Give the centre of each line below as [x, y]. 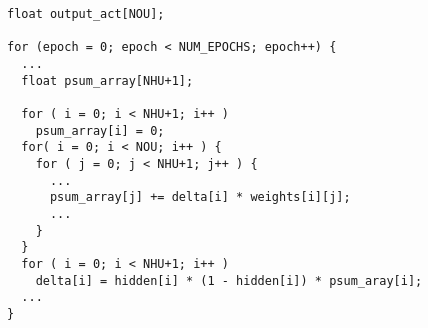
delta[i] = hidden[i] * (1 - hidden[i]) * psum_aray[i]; [229, 280]
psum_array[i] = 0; [100, 130]
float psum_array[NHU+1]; [107, 80]
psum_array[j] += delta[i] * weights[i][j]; [200, 197]
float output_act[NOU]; [86, 14]
